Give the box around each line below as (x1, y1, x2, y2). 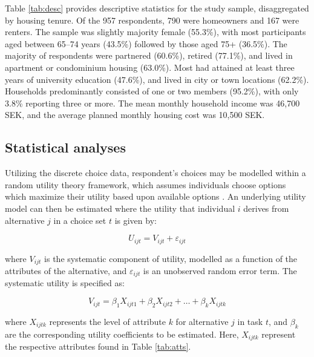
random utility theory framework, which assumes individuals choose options (5, 178, 286, 191)
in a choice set (53, 214, 106, 226)
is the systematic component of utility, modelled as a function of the (44, 252, 298, 264)
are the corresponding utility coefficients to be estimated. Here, (5, 327, 239, 340)
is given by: (114, 214, 157, 226)
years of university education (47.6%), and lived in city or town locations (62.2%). (5, 73, 309, 85)
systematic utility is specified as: (5, 277, 125, 289)
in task (237, 315, 263, 327)
